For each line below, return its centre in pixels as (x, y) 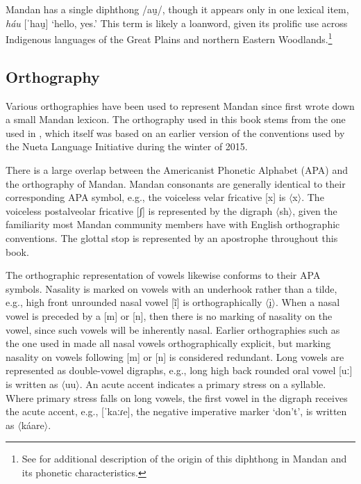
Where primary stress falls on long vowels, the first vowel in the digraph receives (177, 397)
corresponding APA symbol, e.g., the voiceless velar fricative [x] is (146, 197)
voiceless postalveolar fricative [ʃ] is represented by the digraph (139, 210)
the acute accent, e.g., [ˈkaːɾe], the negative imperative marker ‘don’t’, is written (176, 411)
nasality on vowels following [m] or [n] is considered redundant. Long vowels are (175, 356)
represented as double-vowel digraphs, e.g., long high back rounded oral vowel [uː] (179, 370)
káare (33, 425)
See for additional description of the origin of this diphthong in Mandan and (184, 459)
